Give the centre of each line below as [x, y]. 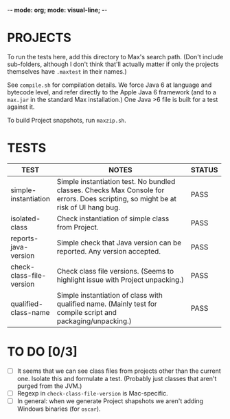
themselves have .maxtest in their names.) [67, 71]
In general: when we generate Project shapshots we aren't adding [110, 401]
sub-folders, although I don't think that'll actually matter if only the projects [113, 64]
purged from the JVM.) [49, 386]
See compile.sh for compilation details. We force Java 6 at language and [110, 85]
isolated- [26, 218]
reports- [25, 238]
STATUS [204, 170]
